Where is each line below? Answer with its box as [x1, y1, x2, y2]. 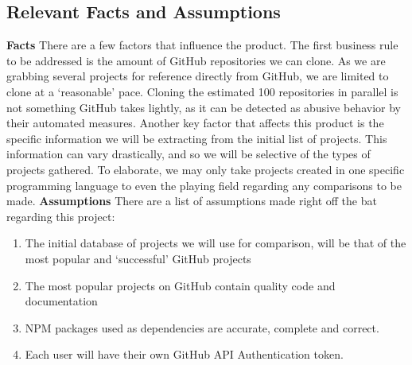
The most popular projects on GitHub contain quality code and [25, 277, 336, 293]
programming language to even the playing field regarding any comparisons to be [6, 177, 402, 193]
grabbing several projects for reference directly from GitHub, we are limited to [6, 68, 389, 84]
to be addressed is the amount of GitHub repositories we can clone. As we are [6, 52, 386, 68]
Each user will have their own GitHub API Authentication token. [25, 346, 344, 363]
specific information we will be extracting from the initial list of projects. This [6, 130, 387, 146]
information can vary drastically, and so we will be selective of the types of [6, 146, 371, 162]
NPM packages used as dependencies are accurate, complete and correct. [25, 319, 379, 336]
